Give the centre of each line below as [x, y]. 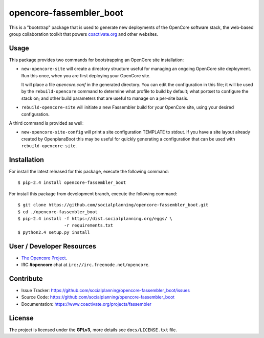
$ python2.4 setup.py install [54, 232]
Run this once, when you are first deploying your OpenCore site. [86, 75]
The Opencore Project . [44, 258]
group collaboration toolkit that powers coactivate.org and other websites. [84, 34]
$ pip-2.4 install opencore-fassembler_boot [72, 183]
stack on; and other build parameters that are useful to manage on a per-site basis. [105, 98]
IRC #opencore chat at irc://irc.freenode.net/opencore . [86, 265]
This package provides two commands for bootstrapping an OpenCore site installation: [97, 60]
